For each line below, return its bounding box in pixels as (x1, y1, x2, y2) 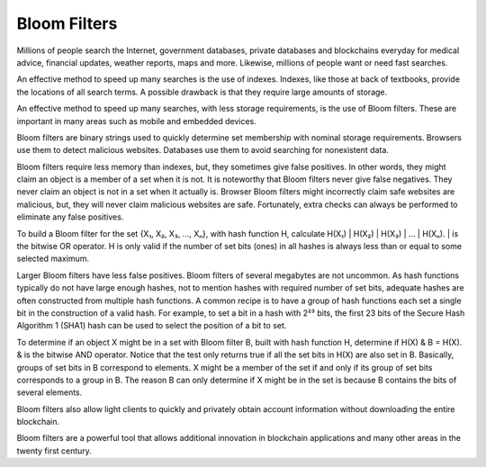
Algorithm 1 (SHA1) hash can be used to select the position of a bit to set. (16, 320, 287, 331)
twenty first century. (16, 445, 92, 456)
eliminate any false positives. (16, 211, 124, 222)
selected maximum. (16, 253, 90, 265)
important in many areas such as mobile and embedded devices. (16, 115, 256, 126)
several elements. (16, 387, 83, 398)
